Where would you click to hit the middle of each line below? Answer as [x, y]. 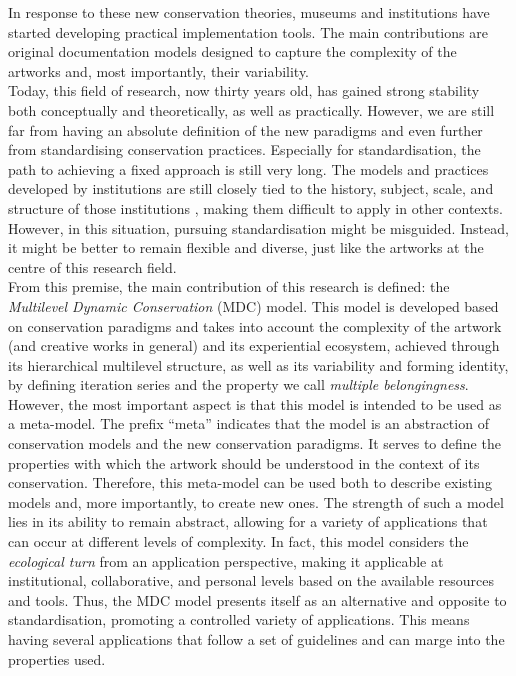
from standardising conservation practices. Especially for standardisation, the [244, 149]
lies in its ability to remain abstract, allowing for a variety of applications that [248, 521]
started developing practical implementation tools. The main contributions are [248, 31]
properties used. [57, 658]
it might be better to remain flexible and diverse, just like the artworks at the [246, 247]
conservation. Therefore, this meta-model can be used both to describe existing [250, 482]
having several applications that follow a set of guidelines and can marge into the [256, 639]
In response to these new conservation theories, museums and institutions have [249, 12]
